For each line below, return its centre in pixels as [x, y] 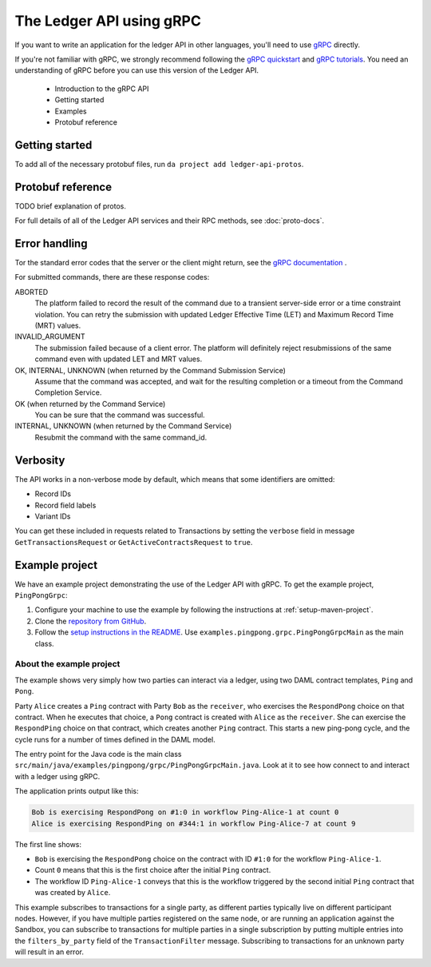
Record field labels [65, 505]
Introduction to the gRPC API [102, 89]
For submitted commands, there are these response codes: [112, 277]
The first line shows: [48, 844]
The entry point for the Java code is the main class [98, 754]
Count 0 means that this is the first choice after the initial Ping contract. [153, 870]
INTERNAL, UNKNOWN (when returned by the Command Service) [123, 426]
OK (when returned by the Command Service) [90, 404]
